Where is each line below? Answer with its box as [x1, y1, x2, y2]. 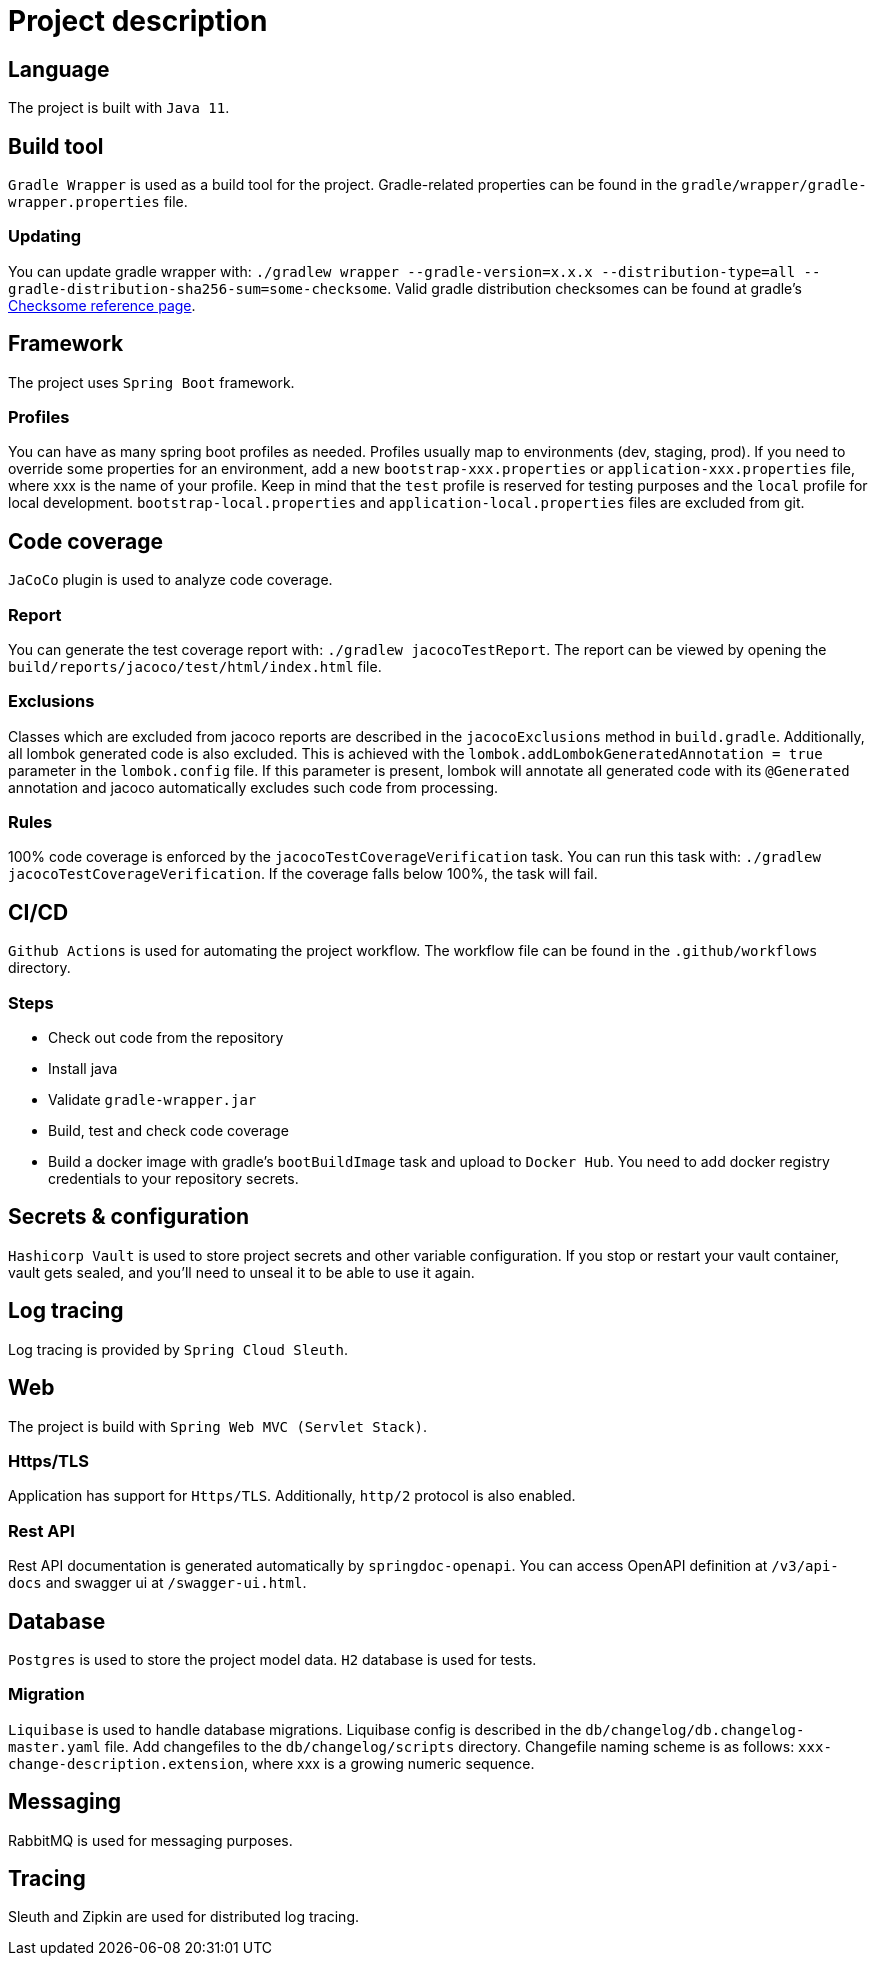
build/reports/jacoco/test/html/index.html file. [8, 657, 382, 675]
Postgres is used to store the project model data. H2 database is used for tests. [8, 1650, 537, 1668]
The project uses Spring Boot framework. [8, 373, 295, 391]
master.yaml [8, 1738, 101, 1755]
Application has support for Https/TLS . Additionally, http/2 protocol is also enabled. [8, 1487, 576, 1505]
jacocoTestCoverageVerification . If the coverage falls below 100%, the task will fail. [8, 865, 598, 883]
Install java [48, 1060, 118, 1078]
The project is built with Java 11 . [8, 99, 230, 117]
